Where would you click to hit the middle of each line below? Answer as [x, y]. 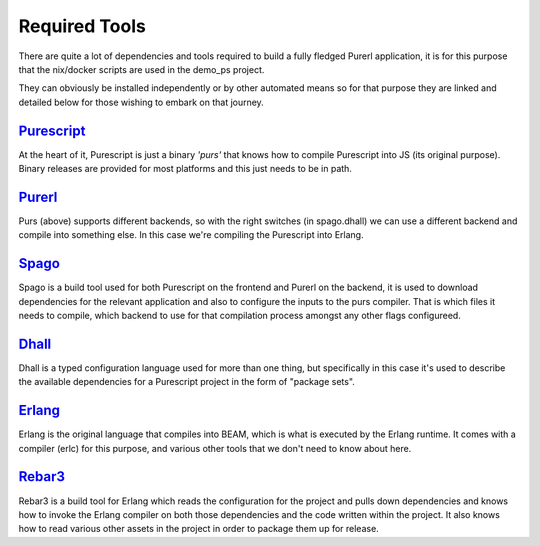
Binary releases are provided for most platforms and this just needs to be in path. [185, 169]
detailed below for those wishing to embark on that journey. [141, 102]
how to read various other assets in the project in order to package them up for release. [198, 529]
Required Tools [82, 26]
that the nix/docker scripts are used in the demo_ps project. [141, 69]
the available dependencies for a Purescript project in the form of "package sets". [186, 382]
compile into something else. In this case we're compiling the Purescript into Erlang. [191, 235]
